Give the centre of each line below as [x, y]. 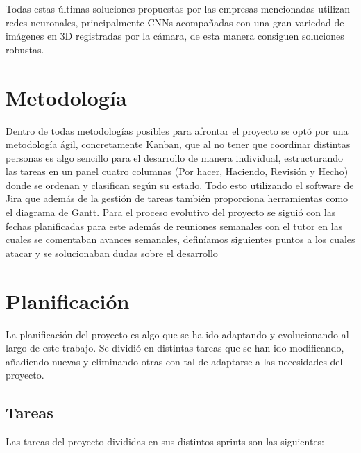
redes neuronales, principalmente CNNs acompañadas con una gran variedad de [175, 22]
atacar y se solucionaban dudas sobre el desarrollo [112, 253]
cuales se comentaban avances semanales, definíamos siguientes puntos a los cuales [180, 239]
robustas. [25, 49]
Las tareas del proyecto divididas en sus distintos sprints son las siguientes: [165, 442]
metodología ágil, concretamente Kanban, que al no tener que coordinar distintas [178, 144]
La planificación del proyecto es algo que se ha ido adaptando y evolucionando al [177, 334]
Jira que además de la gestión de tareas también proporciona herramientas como [177, 198]
